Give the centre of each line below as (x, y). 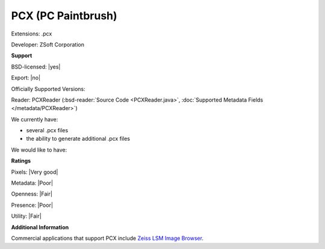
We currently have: (35, 119)
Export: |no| (26, 78)
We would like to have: (39, 150)
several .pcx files (47, 131)
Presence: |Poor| (32, 205)
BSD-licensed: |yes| (36, 67)
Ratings (21, 161)
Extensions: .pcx (32, 34)
